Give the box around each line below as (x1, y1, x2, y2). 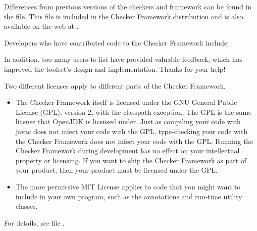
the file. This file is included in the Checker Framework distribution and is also (4, 11, 243, 21)
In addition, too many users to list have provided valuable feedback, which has (4, 54, 243, 64)
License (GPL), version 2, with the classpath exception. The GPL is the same (15, 106, 252, 117)
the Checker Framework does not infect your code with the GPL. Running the (15, 136, 253, 146)
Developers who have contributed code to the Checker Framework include (4, 37, 227, 47)
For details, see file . (4, 217, 65, 228)
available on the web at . (4, 21, 79, 31)
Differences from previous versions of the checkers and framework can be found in (4, 1, 252, 11)
